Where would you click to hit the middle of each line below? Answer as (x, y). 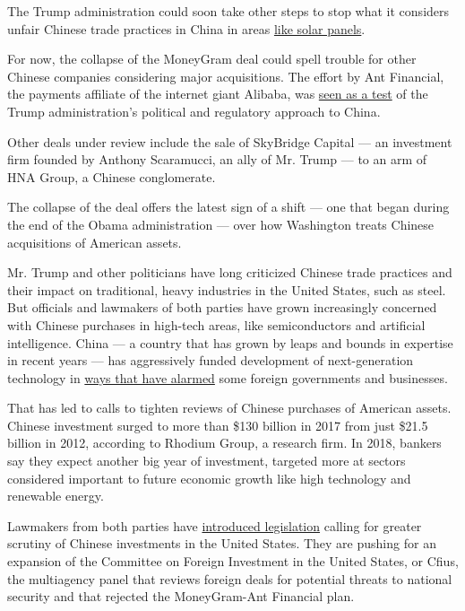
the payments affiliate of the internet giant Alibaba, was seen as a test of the (218, 94)
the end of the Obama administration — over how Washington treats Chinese (221, 224)
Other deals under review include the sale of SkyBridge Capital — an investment (230, 141)
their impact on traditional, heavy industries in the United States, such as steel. (227, 289)
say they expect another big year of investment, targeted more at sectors (207, 461)
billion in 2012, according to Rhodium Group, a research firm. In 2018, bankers (224, 443)
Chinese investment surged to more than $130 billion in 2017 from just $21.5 (218, 425)
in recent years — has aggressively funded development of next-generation (211, 360)
